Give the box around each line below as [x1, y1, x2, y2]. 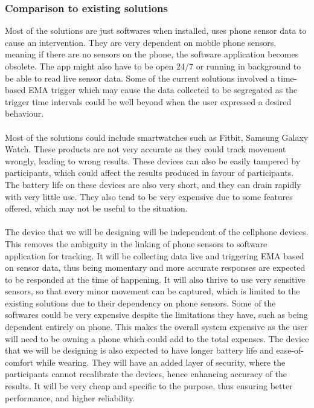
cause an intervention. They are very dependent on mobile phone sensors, [5, 36, 277, 48]
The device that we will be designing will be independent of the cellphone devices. [5, 225, 309, 238]
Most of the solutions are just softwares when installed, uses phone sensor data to [5, 24, 307, 37]
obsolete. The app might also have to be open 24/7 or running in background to [5, 60, 301, 72]
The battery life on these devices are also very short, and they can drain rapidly [5, 178, 301, 190]
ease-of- [276, 344, 304, 357]
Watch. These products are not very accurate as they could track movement [5, 143, 286, 155]
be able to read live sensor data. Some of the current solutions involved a [5, 71, 275, 84]
